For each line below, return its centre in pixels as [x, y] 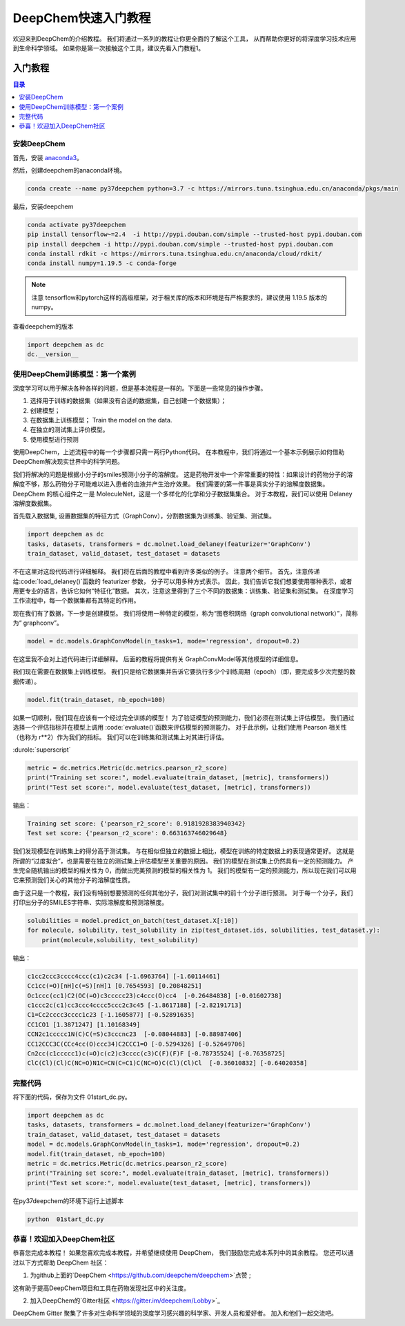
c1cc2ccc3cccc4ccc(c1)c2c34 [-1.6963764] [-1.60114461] [124, 976]
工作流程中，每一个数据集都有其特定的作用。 [76, 601]
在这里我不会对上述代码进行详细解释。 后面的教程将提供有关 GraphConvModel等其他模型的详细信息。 [158, 659]
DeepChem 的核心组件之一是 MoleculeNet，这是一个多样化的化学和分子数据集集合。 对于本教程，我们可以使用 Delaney [182, 494]
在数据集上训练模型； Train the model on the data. [101, 420]
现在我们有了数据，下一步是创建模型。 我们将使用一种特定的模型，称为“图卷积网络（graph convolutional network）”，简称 [185, 613]
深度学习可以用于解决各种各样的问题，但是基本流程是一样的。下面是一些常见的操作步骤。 [140, 388]
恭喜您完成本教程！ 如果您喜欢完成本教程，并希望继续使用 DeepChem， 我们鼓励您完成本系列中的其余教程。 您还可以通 [183, 1253]
